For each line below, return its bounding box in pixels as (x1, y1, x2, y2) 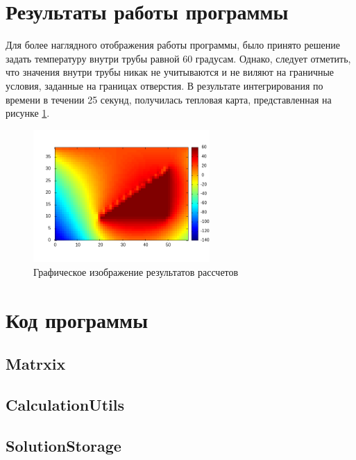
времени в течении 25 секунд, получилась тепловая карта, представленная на (6, 92, 332, 106)
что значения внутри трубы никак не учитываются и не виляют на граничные (6, 65, 334, 79)
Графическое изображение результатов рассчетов (33, 265, 239, 279)
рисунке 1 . (6, 106, 50, 120)
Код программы (6, 305, 148, 334)
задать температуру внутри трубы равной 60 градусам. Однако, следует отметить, (6, 51, 351, 65)
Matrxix (6, 353, 66, 375)
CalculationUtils (6, 394, 124, 416)
